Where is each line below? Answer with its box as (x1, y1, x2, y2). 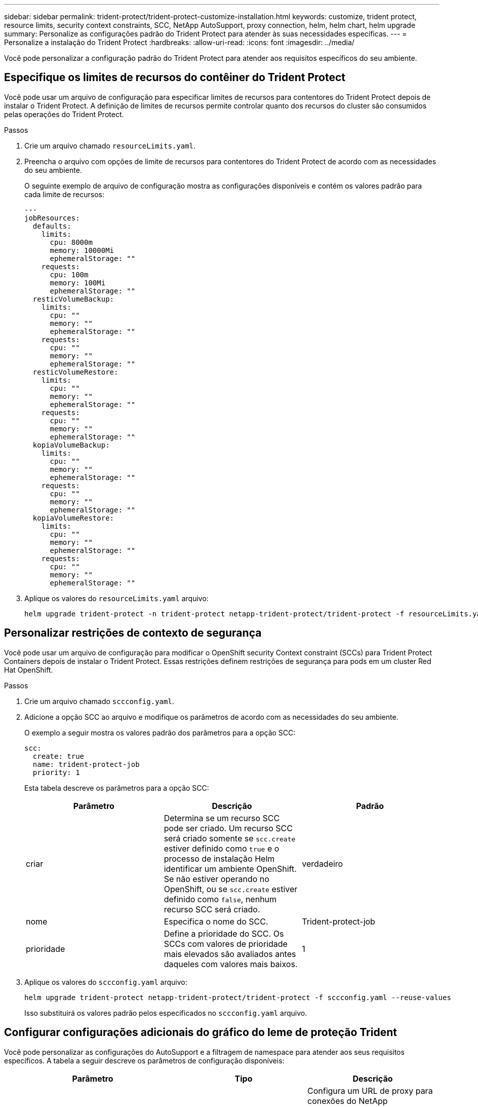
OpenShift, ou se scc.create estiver (164, 883, 298, 894)
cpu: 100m (50, 270, 89, 279)
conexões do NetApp (307, 1095, 388, 1106)
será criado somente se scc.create (164, 833, 296, 843)
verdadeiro (302, 858, 343, 869)
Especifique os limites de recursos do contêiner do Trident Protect (4, 71, 346, 84)
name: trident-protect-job (32, 760, 140, 768)
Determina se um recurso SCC (164, 813, 280, 823)
